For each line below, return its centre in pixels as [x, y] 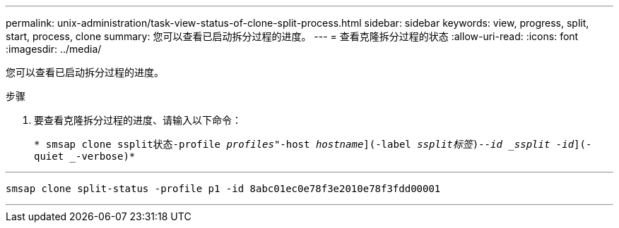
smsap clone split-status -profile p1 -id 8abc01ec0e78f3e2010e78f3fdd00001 [223, 189]
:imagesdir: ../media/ [54, 49]
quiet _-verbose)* [85, 156]
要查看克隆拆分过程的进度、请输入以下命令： [138, 120]
